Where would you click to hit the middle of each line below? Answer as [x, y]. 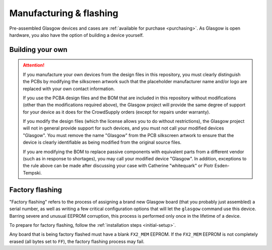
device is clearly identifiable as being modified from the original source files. [102, 142]
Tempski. [32, 173]
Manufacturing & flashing [64, 13]
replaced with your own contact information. [69, 89]
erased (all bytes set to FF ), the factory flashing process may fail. [77, 241]
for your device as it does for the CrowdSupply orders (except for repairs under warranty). [117, 112]
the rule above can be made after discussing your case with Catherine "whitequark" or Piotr [118, 166]
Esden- [222, 166]
